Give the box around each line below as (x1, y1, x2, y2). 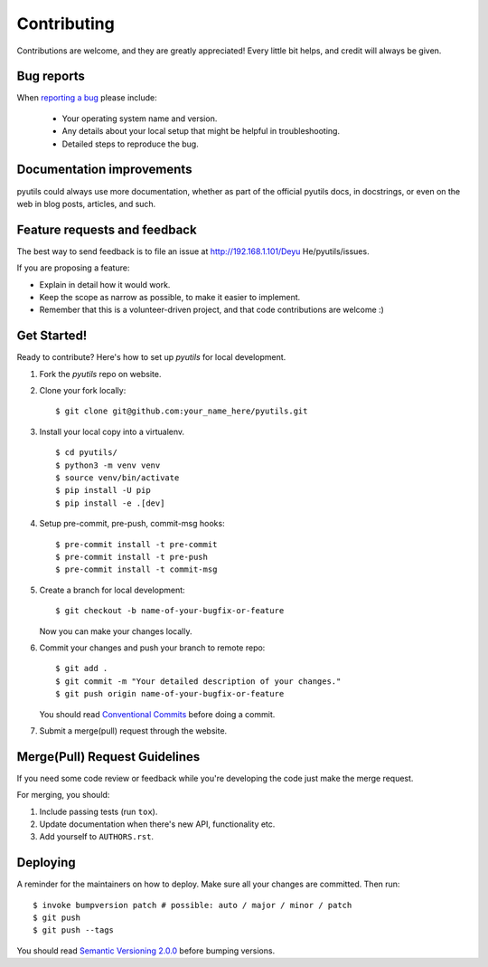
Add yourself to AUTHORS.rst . (39, 831, 154, 842)
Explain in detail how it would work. (39, 279, 171, 289)
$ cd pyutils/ (55, 448, 117, 458)
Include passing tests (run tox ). (39, 806, 158, 817)
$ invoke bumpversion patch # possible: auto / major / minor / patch (33, 900, 352, 910)
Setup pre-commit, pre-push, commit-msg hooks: (39, 518, 225, 529)
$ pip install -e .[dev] (55, 498, 165, 508)
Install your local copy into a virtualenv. (39, 426, 185, 437)
